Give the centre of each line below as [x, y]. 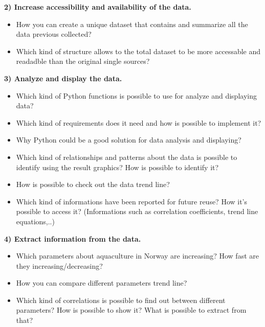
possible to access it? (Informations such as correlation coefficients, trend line [137, 211]
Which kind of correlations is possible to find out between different [121, 300]
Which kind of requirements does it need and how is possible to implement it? [139, 122]
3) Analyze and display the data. [63, 78]
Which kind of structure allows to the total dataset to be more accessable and [138, 51]
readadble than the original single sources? [83, 61]
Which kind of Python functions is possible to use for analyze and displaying [136, 95]
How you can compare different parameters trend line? [102, 283]
